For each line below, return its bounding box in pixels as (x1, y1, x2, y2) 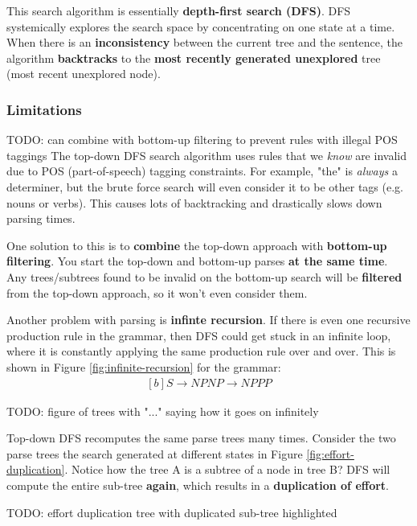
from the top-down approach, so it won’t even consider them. (6, 284, 308, 301)
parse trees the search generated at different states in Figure (6, 445, 303, 462)
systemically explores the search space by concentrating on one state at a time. (6, 18, 395, 35)
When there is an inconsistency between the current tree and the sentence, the (6, 34, 403, 51)
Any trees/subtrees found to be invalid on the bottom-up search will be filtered (6, 268, 403, 285)
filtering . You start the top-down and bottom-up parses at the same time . (6, 253, 388, 269)
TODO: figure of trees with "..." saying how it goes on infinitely (6, 402, 319, 419)
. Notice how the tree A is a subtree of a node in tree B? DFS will (64, 461, 390, 478)
